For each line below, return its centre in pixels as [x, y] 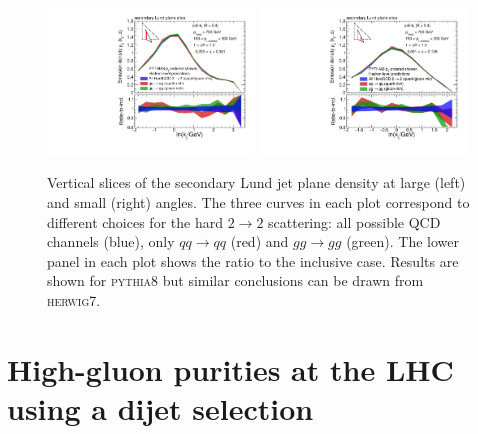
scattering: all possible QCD [354, 221]
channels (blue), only [111, 241]
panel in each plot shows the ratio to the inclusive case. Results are [253, 260]
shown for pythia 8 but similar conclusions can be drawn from [235, 280]
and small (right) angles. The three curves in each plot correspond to [258, 202]
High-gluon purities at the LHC [230, 368]
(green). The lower [402, 241]
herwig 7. [74, 299]
